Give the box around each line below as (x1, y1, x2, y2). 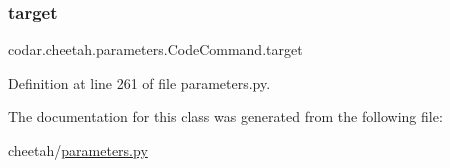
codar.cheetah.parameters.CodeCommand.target (8, 39, 303, 60)
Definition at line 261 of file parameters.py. (8, 72, 271, 93)
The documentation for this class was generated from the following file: (8, 106, 443, 127)
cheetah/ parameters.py (8, 140, 148, 160)
